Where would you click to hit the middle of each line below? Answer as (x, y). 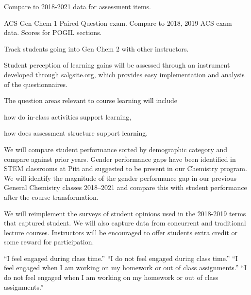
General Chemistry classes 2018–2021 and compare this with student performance (125, 187)
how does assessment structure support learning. (76, 133)
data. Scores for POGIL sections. (53, 32)
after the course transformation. (51, 197)
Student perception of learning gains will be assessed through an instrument (117, 65)
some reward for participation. (49, 242)
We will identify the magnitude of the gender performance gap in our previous (120, 178)
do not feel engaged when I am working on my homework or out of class (111, 277)
